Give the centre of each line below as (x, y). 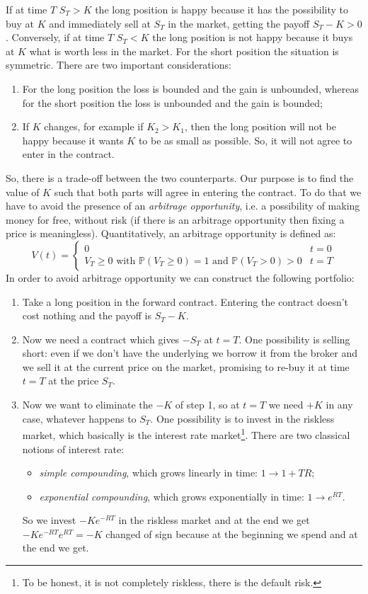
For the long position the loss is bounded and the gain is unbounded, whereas (191, 88)
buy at (20, 23)
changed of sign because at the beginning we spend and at (232, 533)
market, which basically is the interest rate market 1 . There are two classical (186, 434)
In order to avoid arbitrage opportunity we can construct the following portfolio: (180, 277)
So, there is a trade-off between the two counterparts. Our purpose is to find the (180, 177)
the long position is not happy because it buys (253, 37)
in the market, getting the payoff (239, 23)
